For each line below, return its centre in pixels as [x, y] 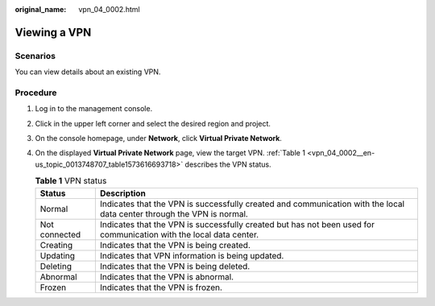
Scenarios [35, 56]
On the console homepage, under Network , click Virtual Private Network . [158, 139]
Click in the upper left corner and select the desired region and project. [153, 123]
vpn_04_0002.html [109, 9]
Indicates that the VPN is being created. [175, 245]
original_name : [41, 9]
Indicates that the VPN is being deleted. [175, 266]
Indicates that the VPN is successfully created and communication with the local [252, 204]
